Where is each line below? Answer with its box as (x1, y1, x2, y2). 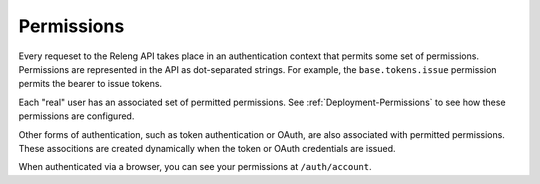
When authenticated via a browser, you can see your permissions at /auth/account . (18, 161, 372, 173)
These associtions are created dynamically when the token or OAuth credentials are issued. (18, 142, 396, 154)
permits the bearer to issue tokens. (18, 78, 163, 90)
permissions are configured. (18, 110, 135, 122)
